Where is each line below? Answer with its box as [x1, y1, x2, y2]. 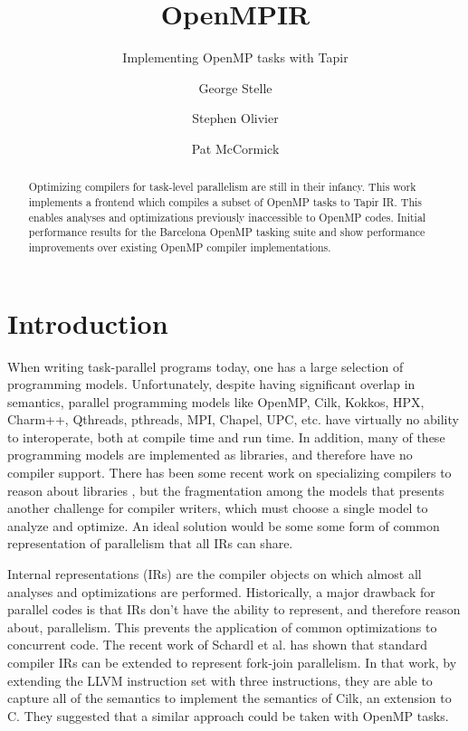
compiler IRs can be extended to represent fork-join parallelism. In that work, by [7, 653, 457, 672]
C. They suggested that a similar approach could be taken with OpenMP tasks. [7, 706, 449, 725]
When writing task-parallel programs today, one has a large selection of [7, 356, 404, 375]
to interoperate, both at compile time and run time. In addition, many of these [7, 427, 445, 446]
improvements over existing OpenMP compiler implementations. [28, 239, 331, 254]
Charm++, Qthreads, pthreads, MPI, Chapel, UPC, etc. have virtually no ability [7, 410, 459, 429]
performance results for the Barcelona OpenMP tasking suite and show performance [28, 224, 425, 240]
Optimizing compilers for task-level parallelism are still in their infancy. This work [28, 179, 416, 195]
